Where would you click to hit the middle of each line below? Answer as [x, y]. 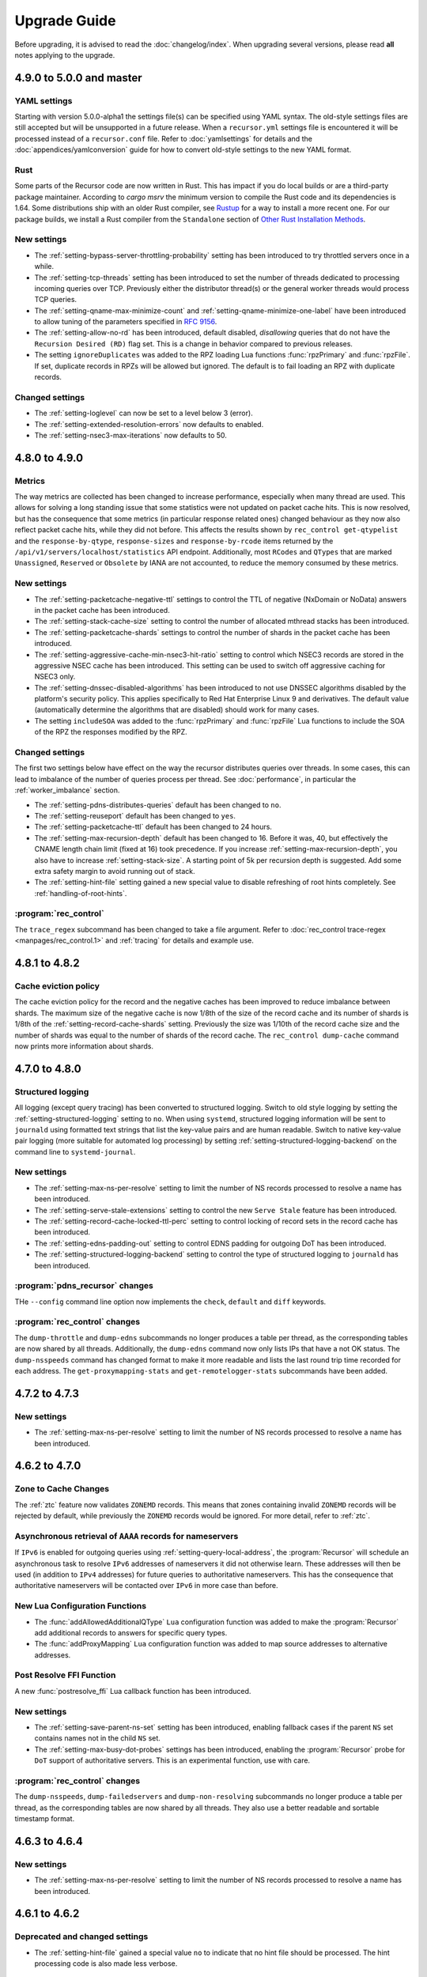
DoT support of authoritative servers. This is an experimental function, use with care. [172, 1760]
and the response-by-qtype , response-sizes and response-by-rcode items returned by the [174, 541]
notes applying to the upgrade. [65, 55]
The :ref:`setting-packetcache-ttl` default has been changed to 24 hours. [153, 827]
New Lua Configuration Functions [80, 1606]
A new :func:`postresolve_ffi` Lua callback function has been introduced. [133, 1691]
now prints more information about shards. [84, 1046]
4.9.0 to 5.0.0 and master [78, 78]
